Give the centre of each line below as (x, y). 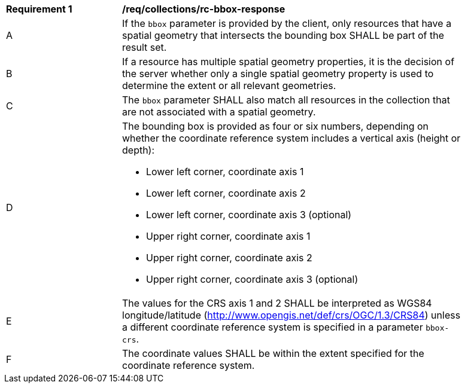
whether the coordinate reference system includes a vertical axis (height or (291, 138)
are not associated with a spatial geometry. (219, 112)
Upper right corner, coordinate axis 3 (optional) (252, 279)
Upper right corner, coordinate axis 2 (229, 258)
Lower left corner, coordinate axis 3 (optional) (249, 215)
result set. (145, 47)
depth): (139, 150)
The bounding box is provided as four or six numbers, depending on (276, 126)
